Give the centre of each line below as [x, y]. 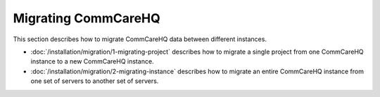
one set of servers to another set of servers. [95, 81]
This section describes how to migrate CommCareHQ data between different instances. [140, 39]
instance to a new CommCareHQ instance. [92, 61]
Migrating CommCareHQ [87, 18]
